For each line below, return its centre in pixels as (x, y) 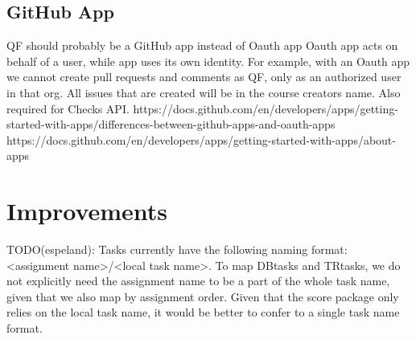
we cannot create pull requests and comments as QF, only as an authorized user (204, 77)
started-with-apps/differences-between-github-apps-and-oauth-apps (171, 124)
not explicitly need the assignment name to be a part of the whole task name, (198, 281)
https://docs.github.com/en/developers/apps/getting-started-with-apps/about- (201, 139)
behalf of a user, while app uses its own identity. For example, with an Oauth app (208, 61)
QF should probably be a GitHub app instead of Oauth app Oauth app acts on (202, 45)
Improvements (87, 211)
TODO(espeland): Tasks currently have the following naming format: (177, 249)
